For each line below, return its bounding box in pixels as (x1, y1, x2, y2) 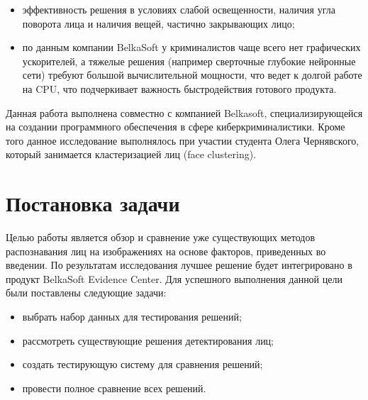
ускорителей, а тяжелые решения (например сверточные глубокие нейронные (22, 53, 356, 68)
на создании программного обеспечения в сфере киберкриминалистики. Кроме (6, 119, 345, 134)
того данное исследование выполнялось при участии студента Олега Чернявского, (6, 133, 359, 148)
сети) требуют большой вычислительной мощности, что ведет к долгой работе (22, 67, 362, 82)
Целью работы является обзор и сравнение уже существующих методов (6, 230, 316, 245)
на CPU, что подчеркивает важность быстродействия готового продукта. (22, 81, 337, 96)
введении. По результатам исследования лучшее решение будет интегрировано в (6, 257, 352, 272)
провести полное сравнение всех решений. (22, 380, 206, 395)
